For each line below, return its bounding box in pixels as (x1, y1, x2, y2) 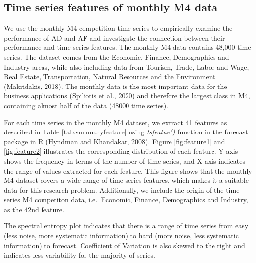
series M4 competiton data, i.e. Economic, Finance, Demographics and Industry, (4, 194, 248, 205)
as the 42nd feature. (4, 204, 64, 214)
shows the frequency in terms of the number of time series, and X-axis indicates (4, 155, 245, 166)
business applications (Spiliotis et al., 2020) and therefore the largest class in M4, (4, 90, 250, 101)
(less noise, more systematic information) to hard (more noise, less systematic (4, 230, 239, 241)
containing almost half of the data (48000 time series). (4, 100, 168, 110)
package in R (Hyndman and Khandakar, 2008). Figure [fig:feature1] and (4, 136, 225, 146)
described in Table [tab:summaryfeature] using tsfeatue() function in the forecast (4, 127, 248, 137)
